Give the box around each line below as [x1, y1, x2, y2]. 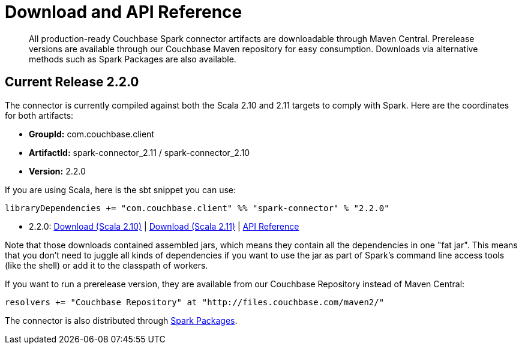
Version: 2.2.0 [29, 166, 86, 176]
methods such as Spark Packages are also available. [29, 53, 236, 64]
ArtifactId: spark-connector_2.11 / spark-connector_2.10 [29, 147, 250, 158]
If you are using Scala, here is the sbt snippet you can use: [5, 184, 236, 195]
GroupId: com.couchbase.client [29, 128, 154, 139]
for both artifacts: [5, 110, 74, 121]
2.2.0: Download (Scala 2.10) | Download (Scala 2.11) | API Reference [29, 221, 299, 231]
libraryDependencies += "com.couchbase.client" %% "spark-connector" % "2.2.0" [5, 203, 389, 213]
